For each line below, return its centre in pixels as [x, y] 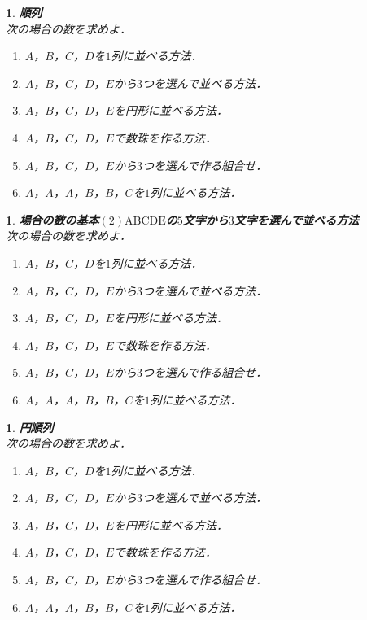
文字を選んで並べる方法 [297, 219]
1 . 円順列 [30, 427]
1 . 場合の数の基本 [52, 219]
